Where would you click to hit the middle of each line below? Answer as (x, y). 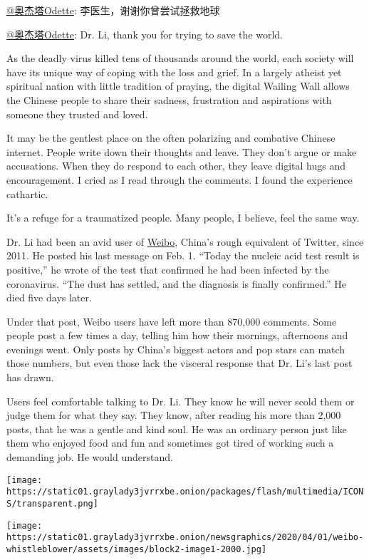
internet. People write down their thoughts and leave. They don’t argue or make (182, 151)
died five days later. (49, 297)
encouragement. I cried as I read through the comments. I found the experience (180, 179)
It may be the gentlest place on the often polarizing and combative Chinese (171, 138)
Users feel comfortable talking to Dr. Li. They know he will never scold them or (181, 401)
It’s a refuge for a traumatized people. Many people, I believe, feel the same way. (183, 218)
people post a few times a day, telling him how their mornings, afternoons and (177, 335)
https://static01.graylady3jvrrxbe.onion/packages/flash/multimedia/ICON (185, 492)
